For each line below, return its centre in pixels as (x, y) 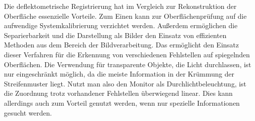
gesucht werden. (28, 112)
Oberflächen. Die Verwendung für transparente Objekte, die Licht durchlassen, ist (128, 64)
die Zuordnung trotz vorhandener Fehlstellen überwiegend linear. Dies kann (118, 93)
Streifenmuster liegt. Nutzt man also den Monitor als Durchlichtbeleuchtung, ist (125, 83)
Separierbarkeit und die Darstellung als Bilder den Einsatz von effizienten (115, 35)
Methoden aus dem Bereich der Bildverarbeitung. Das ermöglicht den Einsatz (122, 45)
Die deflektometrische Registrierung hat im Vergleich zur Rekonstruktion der (120, 6)
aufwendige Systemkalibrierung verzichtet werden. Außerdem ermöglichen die (121, 25)
